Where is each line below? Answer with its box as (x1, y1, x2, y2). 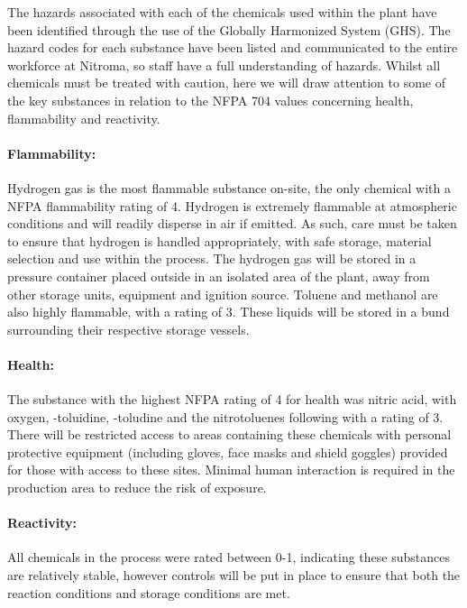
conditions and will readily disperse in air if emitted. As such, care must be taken (7, 214, 457, 233)
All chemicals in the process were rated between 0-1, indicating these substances (7, 548, 450, 567)
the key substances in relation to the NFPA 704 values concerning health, (7, 90, 414, 109)
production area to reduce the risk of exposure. (7, 478, 267, 497)
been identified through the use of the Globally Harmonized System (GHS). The (7, 20, 451, 39)
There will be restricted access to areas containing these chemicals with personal (7, 425, 452, 444)
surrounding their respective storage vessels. (7, 319, 250, 338)
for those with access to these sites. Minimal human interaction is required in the (7, 460, 455, 479)
